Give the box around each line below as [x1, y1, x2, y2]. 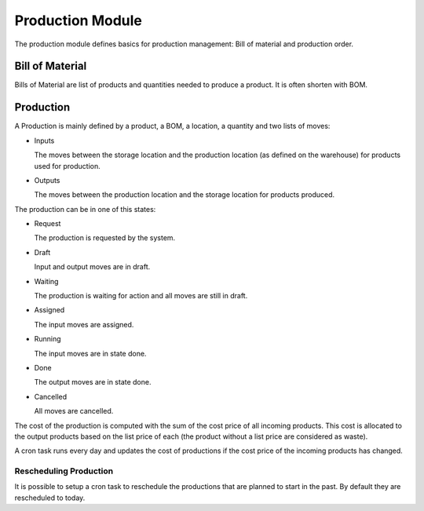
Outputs [34, 175, 60, 184]
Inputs [34, 136, 55, 145]
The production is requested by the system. [34, 233, 176, 243]
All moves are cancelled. [34, 407, 114, 416]
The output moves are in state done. [34, 378, 152, 387]
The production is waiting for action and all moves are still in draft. [34, 291, 248, 301]
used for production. [34, 161, 101, 170]
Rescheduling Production [14, 465, 114, 476]
